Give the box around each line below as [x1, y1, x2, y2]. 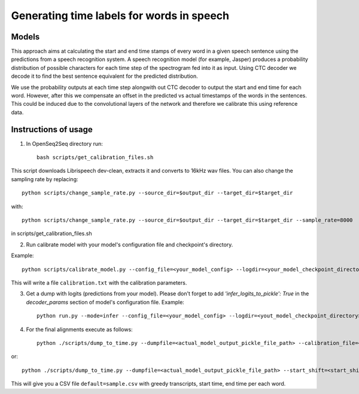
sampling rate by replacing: [11, 175, 78, 182]
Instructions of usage [11, 124, 93, 135]
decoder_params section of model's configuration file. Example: [26, 298, 185, 306]
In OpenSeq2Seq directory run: [26, 140, 103, 147]
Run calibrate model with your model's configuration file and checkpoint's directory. [26, 241, 233, 248]
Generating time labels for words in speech [11, 9, 230, 22]
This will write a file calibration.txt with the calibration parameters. [11, 279, 187, 286]
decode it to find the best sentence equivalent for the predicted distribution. [11, 72, 199, 80]
